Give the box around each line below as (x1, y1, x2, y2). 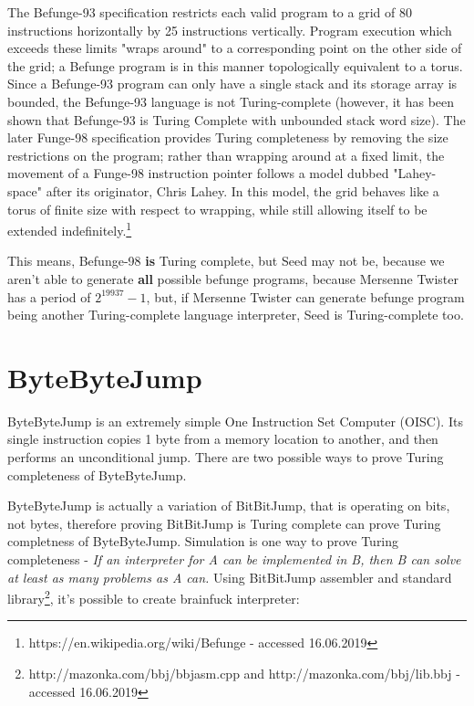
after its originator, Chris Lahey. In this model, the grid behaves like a (46, 181, 439, 200)
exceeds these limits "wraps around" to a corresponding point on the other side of (7, 38, 462, 58)
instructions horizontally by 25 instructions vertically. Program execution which (7, 20, 452, 39)
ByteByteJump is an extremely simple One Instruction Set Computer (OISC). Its (7, 411, 463, 430)
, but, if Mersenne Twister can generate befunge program (146, 287, 465, 306)
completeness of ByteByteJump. (7, 465, 187, 484)
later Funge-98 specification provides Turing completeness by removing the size (7, 128, 448, 147)
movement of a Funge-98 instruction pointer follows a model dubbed (7, 163, 389, 183)
